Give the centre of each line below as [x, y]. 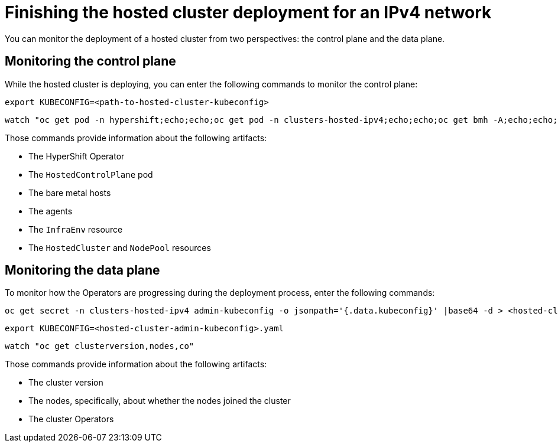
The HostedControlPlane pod [91, 174]
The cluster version [66, 383]
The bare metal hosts [70, 192]
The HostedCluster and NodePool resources [120, 247]
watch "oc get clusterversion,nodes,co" [100, 346]
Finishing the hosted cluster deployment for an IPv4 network [248, 12]
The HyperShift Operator [77, 156]
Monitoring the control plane [90, 61]
